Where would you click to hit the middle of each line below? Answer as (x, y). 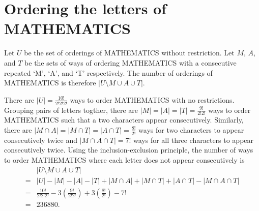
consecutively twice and (41, 140)
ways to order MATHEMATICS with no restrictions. (152, 99)
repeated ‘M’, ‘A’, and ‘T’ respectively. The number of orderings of (108, 72)
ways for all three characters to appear (194, 140)
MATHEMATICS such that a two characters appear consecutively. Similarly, (124, 120)
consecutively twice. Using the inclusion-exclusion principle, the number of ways (129, 150)
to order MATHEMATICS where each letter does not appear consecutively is (124, 159)
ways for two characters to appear (191, 129)
